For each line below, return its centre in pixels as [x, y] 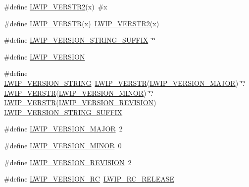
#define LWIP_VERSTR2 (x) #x [56, 6]
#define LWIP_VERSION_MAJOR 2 [63, 129]
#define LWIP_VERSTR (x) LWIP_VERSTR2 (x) [82, 23]
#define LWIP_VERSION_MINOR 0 [63, 145]
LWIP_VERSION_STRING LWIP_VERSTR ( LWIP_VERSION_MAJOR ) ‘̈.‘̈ [125, 83]
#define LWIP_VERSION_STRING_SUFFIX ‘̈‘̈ [80, 40]
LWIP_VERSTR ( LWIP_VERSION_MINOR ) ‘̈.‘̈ [79, 93]
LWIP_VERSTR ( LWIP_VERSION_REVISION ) [80, 102]
